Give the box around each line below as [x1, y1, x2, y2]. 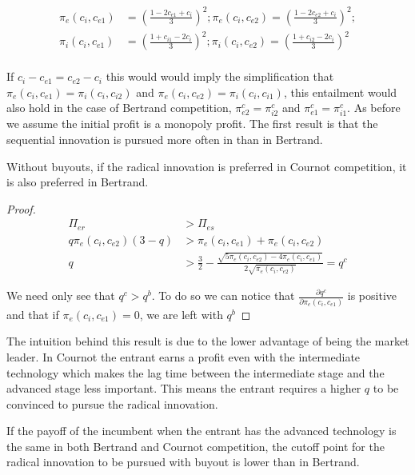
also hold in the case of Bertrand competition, [6, 99, 232, 116]
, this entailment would [283, 83, 397, 100]
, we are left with [139, 305, 223, 322]
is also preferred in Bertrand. [6, 174, 149, 190]
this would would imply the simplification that [106, 68, 334, 85]
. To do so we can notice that [151, 287, 295, 304]
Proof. [6, 200, 36, 217]
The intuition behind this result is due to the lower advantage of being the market [6, 333, 409, 349]
